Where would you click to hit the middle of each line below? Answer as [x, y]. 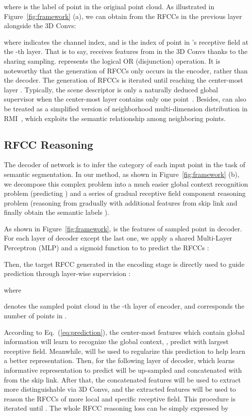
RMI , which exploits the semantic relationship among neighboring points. [115, 118]
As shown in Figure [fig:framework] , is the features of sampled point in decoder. [123, 228]
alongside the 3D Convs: [40, 26]
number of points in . [35, 316]
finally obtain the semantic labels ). [57, 212]
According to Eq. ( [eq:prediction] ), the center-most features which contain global [124, 332]
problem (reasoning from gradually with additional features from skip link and [121, 202]
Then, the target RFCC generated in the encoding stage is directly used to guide [124, 264]
